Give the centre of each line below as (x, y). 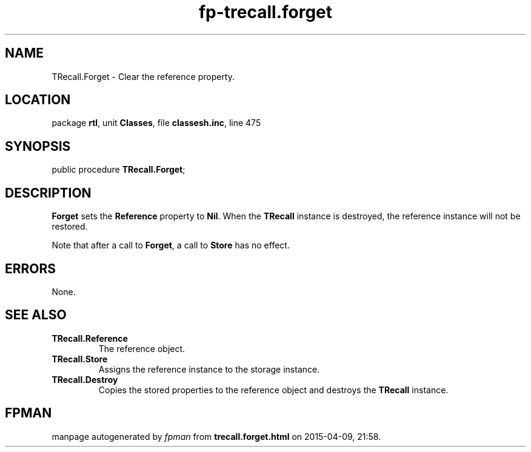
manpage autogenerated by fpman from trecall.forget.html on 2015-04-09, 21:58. (216, 436)
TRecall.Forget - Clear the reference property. (143, 76)
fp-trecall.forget (265, 12)
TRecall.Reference (90, 338)
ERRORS (31, 268)
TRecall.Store (80, 359)
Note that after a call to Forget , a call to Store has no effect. (171, 245)
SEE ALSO (36, 315)
